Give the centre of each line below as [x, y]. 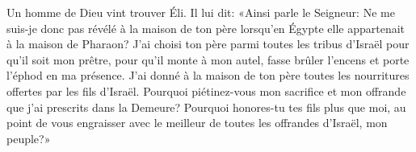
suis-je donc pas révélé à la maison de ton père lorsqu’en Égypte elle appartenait [206, 28]
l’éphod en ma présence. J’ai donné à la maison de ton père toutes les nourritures [208, 75]
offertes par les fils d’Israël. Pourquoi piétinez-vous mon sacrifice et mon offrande [206, 90]
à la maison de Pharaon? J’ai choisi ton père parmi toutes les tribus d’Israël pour [208, 44]
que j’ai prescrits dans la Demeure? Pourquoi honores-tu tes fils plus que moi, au [206, 107]
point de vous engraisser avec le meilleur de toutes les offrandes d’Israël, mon [197, 123]
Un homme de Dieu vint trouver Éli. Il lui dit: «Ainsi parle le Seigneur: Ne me [201, 12]
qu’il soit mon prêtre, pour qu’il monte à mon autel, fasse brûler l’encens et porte [208, 59]
